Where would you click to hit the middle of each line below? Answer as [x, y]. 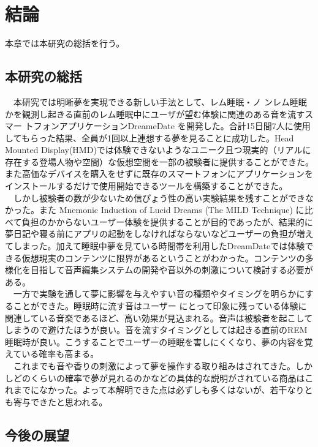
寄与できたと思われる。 [60, 401]
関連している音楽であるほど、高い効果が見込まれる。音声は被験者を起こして [159, 317]
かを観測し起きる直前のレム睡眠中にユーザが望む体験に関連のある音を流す [155, 114]
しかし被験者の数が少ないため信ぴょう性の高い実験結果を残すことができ [159, 197]
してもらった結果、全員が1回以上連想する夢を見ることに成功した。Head [150, 137]
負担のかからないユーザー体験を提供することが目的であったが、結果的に [167, 221]
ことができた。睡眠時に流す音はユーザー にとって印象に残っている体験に [160, 306]
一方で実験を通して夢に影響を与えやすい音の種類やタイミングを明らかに [159, 294]
